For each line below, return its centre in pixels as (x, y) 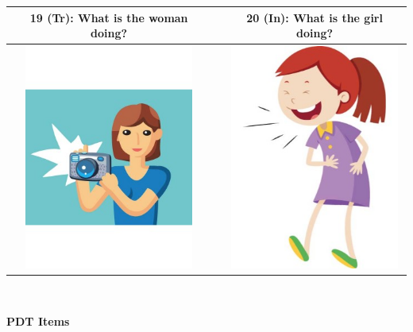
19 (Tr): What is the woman (109, 17)
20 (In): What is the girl (315, 17)
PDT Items (38, 320)
